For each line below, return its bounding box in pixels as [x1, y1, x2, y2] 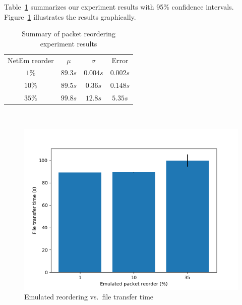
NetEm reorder [8, 55, 54, 65]
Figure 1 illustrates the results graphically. [4, 11, 136, 22]
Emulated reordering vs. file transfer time [24, 291, 154, 302]
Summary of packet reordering [22, 28, 115, 39]
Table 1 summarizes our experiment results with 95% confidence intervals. [4, 2, 234, 12]
